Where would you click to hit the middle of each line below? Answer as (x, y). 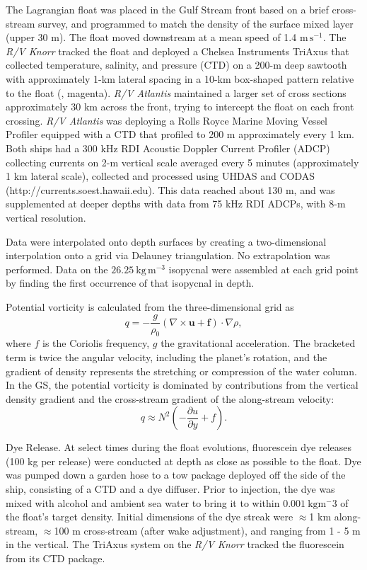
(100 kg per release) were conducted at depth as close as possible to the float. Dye (183, 461)
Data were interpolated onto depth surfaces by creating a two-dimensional (166, 241)
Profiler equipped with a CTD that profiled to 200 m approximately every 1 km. (180, 134)
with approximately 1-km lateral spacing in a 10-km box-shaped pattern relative (180, 78)
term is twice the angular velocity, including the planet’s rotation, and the (167, 357)
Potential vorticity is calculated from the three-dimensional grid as (150, 306)
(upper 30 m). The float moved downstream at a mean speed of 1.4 (151, 37)
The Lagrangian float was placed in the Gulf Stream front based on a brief (167, 9)
